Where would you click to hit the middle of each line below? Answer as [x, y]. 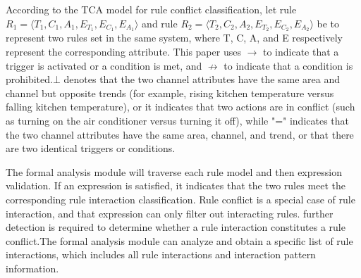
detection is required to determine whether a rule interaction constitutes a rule [176, 227]
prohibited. [29, 79]
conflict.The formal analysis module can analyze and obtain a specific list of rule [179, 240]
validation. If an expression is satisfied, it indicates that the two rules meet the [176, 185]
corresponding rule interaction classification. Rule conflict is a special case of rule [180, 199]
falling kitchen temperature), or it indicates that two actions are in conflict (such [180, 107]
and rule [160, 23]
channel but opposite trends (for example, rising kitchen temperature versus [170, 93]
